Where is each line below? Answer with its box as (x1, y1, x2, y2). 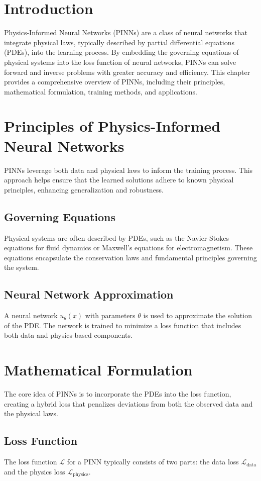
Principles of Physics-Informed (4, 116, 221, 136)
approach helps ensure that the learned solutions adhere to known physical (4, 174, 234, 185)
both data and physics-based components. (4, 330, 133, 340)
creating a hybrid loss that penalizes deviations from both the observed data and (4, 398, 253, 409)
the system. (4, 262, 39, 272)
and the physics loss (4, 466, 65, 476)
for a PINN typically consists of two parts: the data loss (67, 456, 239, 467)
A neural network (4, 310, 58, 321)
